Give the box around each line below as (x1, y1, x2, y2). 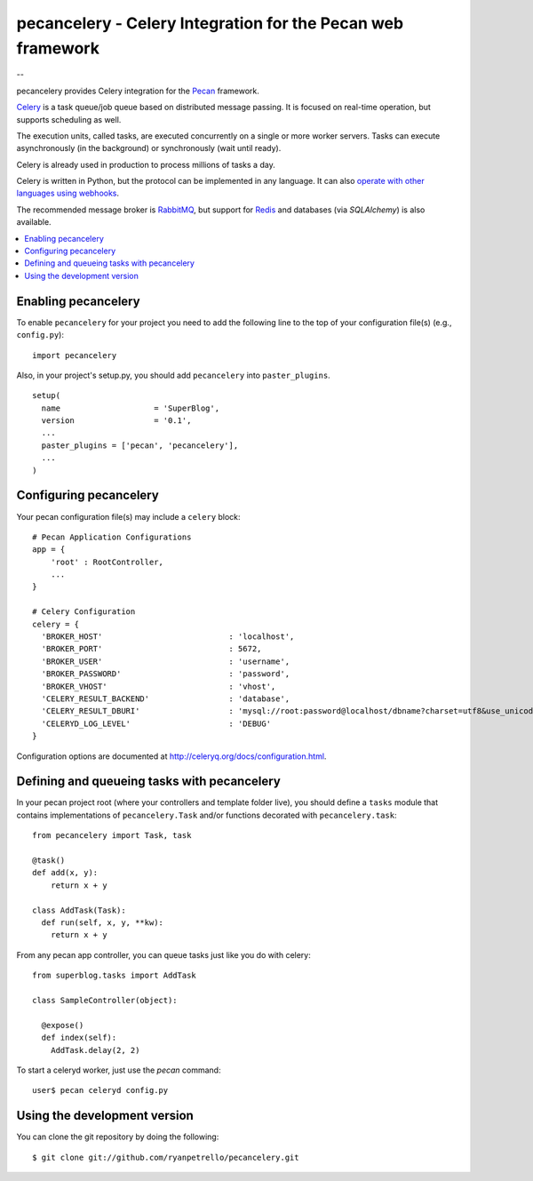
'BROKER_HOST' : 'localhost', (41, 632, 295, 642)
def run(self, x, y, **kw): (41, 917, 164, 928)
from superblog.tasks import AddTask (32, 970, 197, 981)
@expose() (41, 1020, 84, 1030)
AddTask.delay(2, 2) (50, 1045, 140, 1055)
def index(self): (41, 1033, 117, 1043)
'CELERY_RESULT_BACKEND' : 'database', (41, 694, 290, 704)
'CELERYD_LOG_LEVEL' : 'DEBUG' (41, 718, 271, 729)
